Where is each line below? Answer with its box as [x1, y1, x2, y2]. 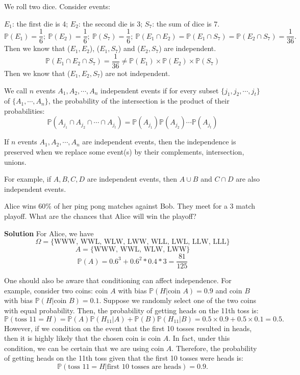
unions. [4, 156, 27, 167]
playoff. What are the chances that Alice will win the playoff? [4, 211, 196, 221]
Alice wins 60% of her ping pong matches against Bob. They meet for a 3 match [4, 201, 256, 211]
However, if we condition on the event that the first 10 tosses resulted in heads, [4, 322, 252, 333]
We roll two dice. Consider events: [4, 1, 111, 11]
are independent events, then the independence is [82, 136, 236, 147]
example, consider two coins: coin [4, 285, 108, 295]
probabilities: [4, 105, 45, 116]
